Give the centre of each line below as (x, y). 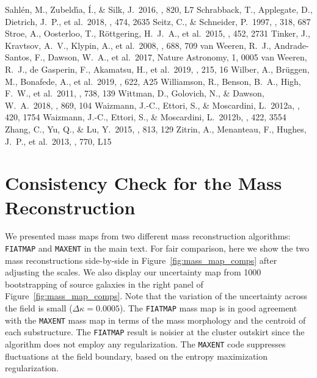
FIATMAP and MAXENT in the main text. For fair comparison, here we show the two (157, 248)
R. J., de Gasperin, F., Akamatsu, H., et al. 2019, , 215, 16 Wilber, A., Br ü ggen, (157, 69)
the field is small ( (39, 308)
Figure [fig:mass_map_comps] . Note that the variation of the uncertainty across (156, 296)
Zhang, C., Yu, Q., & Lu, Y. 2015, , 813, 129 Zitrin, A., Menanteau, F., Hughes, (156, 129)
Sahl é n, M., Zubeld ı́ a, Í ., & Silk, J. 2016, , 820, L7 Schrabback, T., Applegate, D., (159, 9)
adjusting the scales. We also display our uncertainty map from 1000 (133, 272)
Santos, (19, 57)
